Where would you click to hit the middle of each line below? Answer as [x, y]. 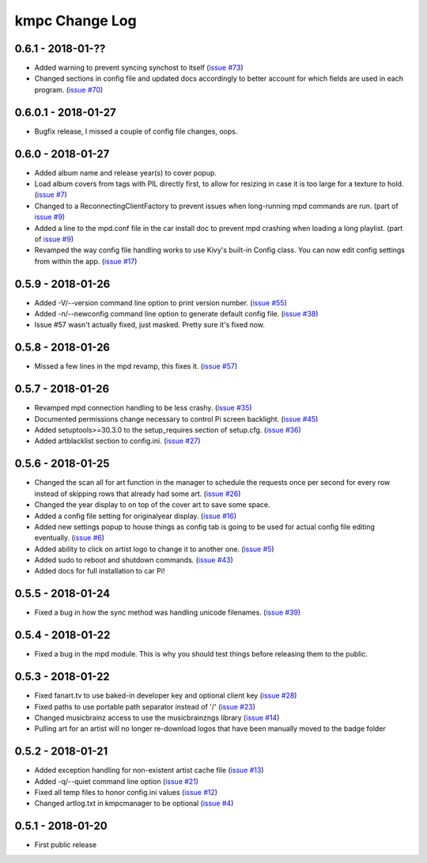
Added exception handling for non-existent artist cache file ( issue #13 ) [149, 770]
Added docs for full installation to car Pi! [100, 571]
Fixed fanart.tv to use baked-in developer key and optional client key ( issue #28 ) [166, 695]
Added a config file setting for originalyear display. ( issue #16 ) [136, 516]
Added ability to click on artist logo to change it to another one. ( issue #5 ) [154, 549]
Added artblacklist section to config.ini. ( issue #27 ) [117, 441]
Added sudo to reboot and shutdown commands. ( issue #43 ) [134, 560]
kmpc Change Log [76, 21]
